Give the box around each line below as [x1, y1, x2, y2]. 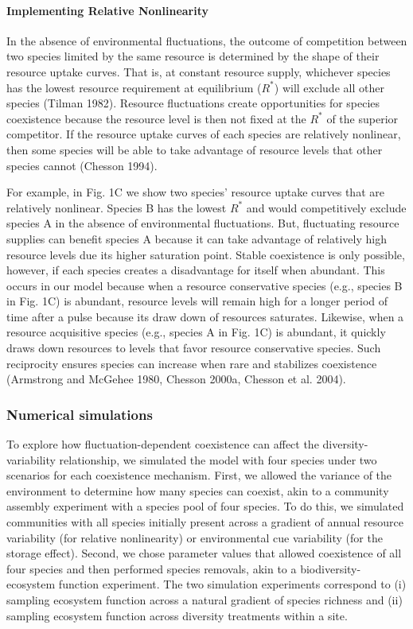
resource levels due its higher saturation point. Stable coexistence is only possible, [6, 246, 405, 262]
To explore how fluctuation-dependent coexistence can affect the [6, 436, 319, 452]
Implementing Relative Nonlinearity [6, 2, 209, 18]
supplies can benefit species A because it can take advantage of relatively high [6, 230, 387, 247]
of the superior [326, 110, 399, 126]
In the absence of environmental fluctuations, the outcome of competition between [6, 32, 407, 49]
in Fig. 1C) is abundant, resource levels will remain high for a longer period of [6, 293, 388, 309]
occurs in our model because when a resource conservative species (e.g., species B [6, 277, 403, 293]
